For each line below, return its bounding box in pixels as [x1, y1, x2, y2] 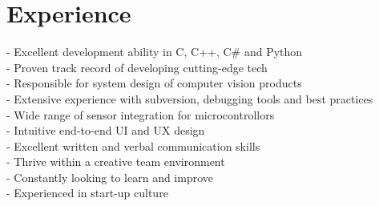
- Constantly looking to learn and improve [6, 168, 214, 185]
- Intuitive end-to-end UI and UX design [6, 122, 205, 139]
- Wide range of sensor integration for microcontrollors [6, 106, 275, 123]
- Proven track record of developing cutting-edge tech [6, 59, 268, 75]
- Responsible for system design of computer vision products [6, 75, 302, 91]
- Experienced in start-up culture [6, 184, 168, 201]
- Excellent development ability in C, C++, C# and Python [6, 43, 303, 60]
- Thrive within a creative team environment [6, 153, 225, 170]
